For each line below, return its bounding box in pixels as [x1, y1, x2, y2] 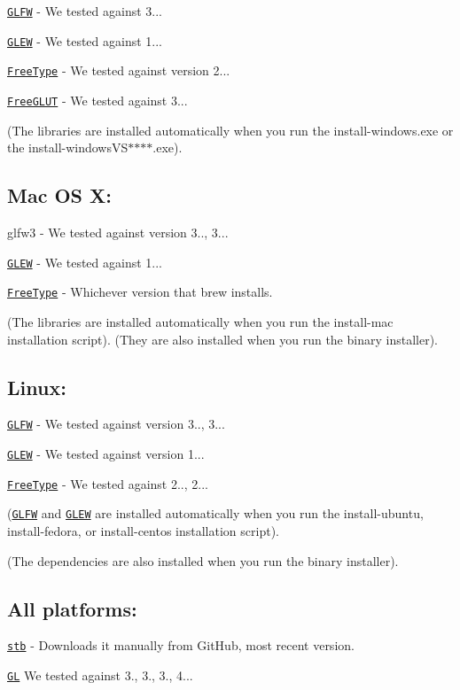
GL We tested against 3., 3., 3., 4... [7, 665, 193, 684]
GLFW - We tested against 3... [7, 2, 162, 19]
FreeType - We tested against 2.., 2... [7, 474, 208, 492]
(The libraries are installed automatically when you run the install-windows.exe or [7, 120, 454, 139]
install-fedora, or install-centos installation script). [7, 521, 279, 539]
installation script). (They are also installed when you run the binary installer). [7, 329, 438, 348]
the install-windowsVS [7, 138, 129, 157]
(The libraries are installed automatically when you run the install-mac [7, 312, 394, 330]
